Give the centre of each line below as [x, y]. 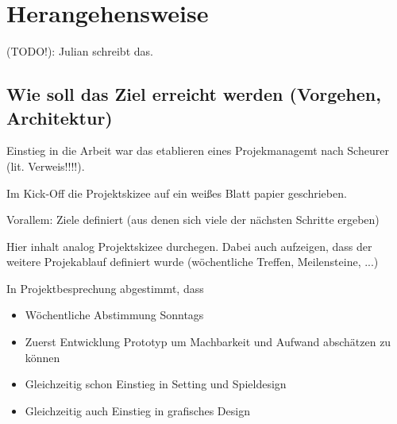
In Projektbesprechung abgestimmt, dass [105, 288]
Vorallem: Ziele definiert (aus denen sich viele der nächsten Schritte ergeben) [193, 220]
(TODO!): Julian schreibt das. [80, 51]
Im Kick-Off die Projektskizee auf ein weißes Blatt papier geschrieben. [177, 193]
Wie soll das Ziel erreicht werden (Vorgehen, [194, 94]
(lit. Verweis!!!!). [46, 166]
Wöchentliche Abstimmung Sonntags [114, 315]
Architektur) [60, 117]
